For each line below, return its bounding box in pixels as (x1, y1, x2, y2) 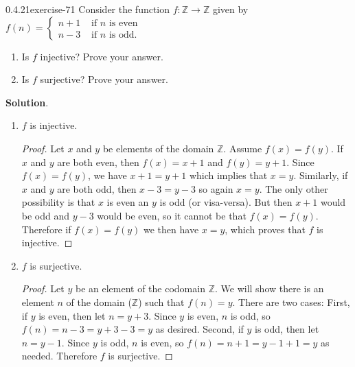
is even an (106, 195, 149, 209)
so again (198, 181, 233, 196)
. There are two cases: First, (232, 294, 350, 309)
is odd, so (230, 308, 271, 322)
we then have (144, 222, 199, 236)
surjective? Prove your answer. (40, 72, 168, 86)
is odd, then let (255, 322, 319, 336)
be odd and (21, 208, 70, 222)
